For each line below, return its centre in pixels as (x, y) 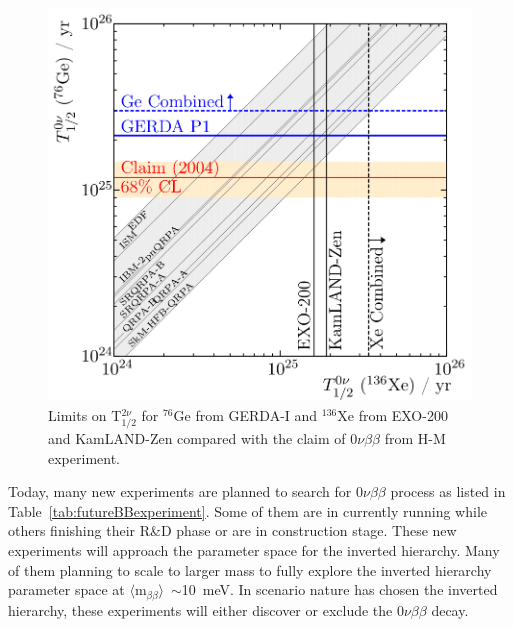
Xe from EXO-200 (392, 414)
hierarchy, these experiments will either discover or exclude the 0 (206, 609)
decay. (450, 609)
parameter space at (66, 589)
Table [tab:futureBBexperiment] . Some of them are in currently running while (248, 510)
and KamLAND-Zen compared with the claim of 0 (203, 437)
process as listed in (448, 491)
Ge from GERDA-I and (245, 414)
